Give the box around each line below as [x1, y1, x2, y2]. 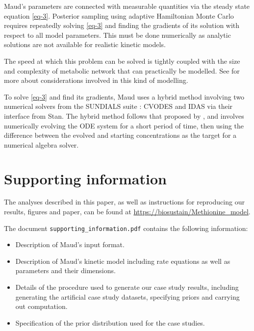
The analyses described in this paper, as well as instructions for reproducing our [4, 197, 245, 207]
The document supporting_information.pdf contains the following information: [4, 223, 248, 233]
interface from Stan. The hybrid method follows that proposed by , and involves [4, 110, 244, 121]
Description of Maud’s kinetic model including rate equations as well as [15, 255, 230, 266]
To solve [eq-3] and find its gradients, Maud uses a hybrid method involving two [4, 91, 245, 102]
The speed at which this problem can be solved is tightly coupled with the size [4, 55, 240, 66]
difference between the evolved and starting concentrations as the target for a [4, 130, 237, 140]
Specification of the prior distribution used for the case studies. [15, 317, 205, 328]
